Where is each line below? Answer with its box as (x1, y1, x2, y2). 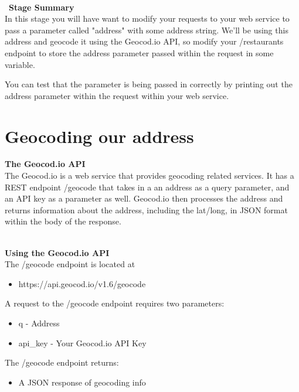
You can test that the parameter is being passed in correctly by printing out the (5, 78, 293, 90)
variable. (5, 58, 35, 70)
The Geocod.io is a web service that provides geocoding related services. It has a (5, 169, 294, 182)
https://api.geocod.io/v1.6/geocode (18, 277, 146, 289)
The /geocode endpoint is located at (5, 258, 135, 270)
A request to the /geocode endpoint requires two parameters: (5, 297, 225, 309)
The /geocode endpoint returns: (5, 356, 119, 369)
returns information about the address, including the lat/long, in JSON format (5, 203, 288, 216)
